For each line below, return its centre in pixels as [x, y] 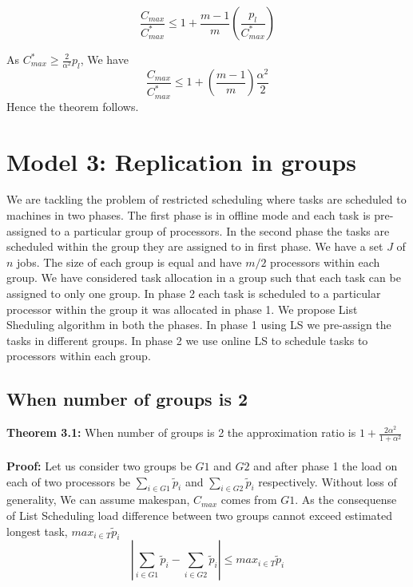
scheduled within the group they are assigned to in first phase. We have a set [195, 246]
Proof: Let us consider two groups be [99, 465]
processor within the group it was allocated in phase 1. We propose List [182, 309]
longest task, [37, 531]
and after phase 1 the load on [326, 465]
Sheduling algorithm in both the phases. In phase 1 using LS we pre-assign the [199, 325]
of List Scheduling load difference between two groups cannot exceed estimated [200, 515]
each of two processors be [69, 481]
